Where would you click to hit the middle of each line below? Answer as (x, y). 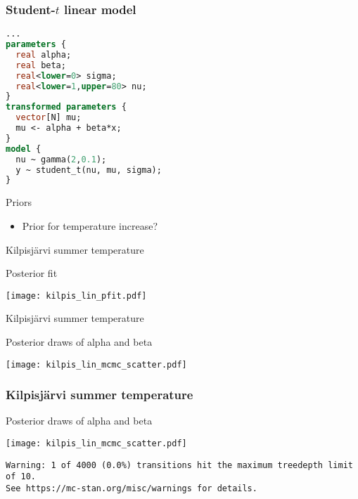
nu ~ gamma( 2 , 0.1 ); (61, 159)
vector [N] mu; (49, 118)
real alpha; (44, 54)
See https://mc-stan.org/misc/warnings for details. (132, 488)
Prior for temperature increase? (90, 225)
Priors (19, 202)
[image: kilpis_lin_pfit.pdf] (76, 296)
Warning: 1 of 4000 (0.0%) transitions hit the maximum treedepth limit (179, 465)
